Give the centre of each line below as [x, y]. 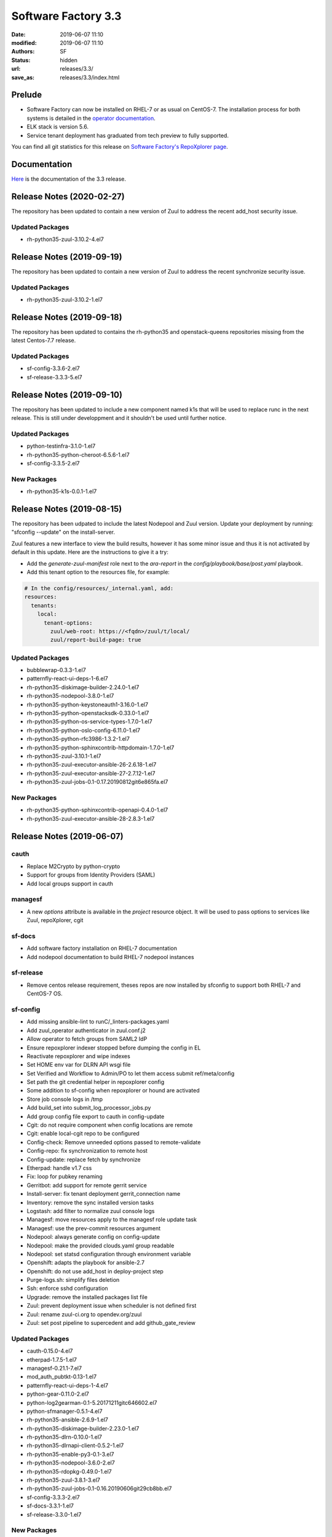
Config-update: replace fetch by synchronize [84, 1160]
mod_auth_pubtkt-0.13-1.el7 [62, 1377]
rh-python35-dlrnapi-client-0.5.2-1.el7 [75, 1445]
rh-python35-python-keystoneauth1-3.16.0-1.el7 [88, 705]
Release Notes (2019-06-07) [67, 836]
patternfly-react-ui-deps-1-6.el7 [67, 679]
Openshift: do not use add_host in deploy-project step [95, 1271]
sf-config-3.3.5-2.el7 [53, 464]
